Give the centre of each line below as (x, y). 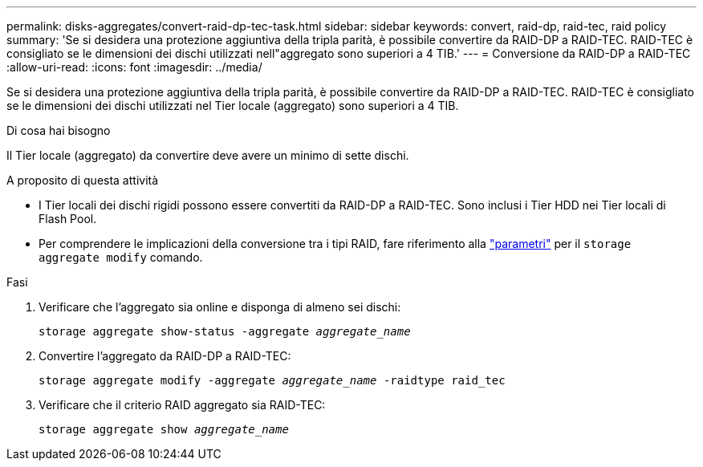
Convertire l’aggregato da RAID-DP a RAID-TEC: (165, 356)
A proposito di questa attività (83, 180)
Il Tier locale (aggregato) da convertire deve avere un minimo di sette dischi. (208, 155)
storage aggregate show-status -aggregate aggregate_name (225, 331)
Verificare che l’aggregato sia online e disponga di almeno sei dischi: (220, 307)
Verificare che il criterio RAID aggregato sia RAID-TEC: (182, 405)
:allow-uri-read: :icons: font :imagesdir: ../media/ (134, 67)
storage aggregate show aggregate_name (164, 429)
